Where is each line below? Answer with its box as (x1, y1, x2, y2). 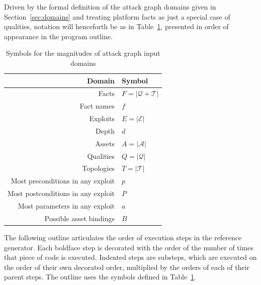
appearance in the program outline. (4, 31, 113, 41)
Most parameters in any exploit (18, 201, 115, 211)
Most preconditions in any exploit (11, 175, 115, 186)
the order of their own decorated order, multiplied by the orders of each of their (4, 261, 250, 272)
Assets (95, 138, 115, 148)
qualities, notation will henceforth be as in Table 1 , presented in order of (4, 21, 229, 32)
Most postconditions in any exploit (8, 188, 115, 199)
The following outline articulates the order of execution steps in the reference (4, 232, 242, 242)
